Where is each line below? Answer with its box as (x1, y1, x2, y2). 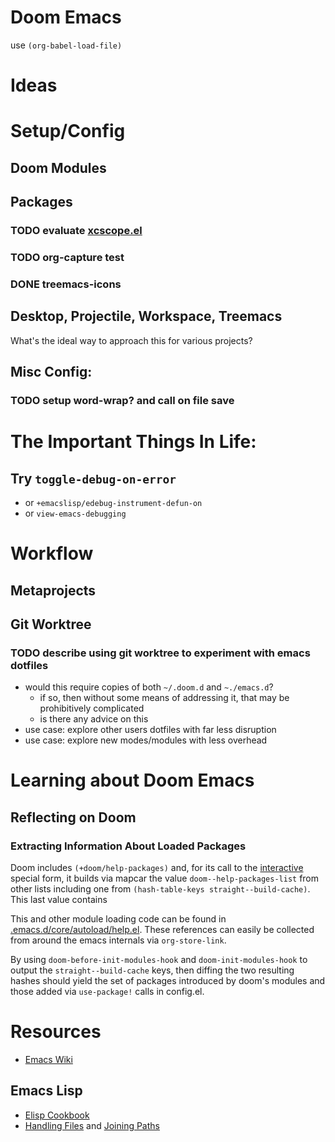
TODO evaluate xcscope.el (10, 224, 143, 238)
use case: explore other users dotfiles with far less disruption (24, 724, 277, 736)
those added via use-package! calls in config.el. (10, 986, 205, 998)
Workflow (10, 542, 94, 565)
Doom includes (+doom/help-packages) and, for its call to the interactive (10, 862, 304, 874)
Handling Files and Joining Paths (24, 1119, 160, 1131)
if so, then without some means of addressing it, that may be (39, 692, 290, 704)
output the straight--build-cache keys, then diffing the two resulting (10, 964, 295, 976)
